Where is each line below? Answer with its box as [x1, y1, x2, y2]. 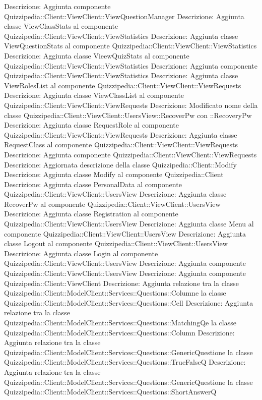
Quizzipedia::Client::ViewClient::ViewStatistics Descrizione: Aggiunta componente [4, 60, 257, 71]
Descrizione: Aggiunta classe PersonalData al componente [4, 179, 182, 189]
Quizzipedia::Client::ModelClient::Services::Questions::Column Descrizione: [4, 327, 235, 337]
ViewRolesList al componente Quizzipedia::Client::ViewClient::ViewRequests [4, 80, 241, 90]
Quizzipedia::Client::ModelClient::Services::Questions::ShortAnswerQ [4, 386, 217, 397]
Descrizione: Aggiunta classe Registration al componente [4, 208, 178, 219]
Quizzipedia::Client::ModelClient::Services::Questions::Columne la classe [4, 288, 226, 298]
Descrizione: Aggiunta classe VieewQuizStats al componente [4, 50, 189, 61]
